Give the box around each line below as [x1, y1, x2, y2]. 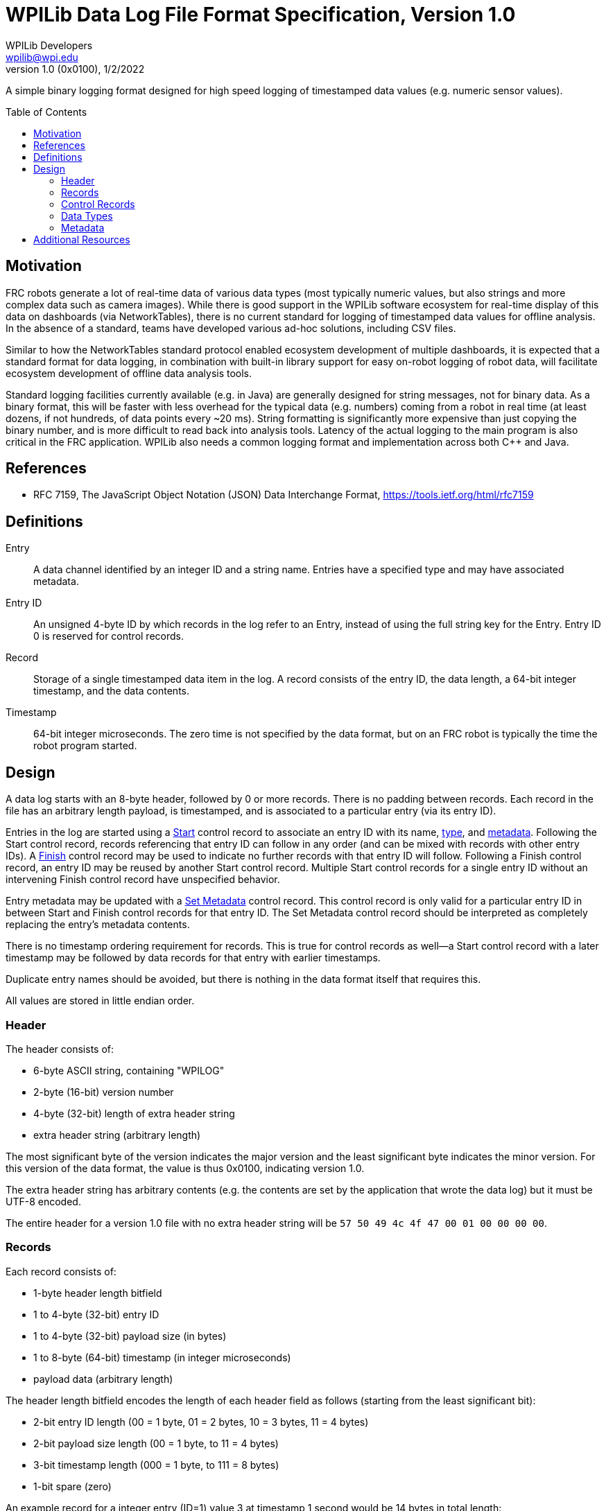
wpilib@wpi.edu [6, 51, 78, 63]
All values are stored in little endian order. [6, 995, 195, 1007]
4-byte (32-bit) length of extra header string [33, 1107, 235, 1119]
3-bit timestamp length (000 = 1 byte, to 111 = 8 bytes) [33, 1458, 279, 1471]
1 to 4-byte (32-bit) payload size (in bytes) [33, 1329, 227, 1342]
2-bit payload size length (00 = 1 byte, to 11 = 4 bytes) [33, 1437, 279, 1449]
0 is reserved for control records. [33, 630, 184, 643]
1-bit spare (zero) [33, 1480, 112, 1492]
